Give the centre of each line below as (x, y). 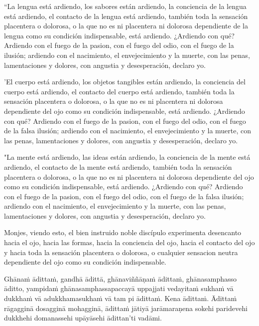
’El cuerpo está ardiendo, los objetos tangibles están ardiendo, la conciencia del (125, 82)
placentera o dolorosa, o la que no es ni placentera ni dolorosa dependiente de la (126, 26)
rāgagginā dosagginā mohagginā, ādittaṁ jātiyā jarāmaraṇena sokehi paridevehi (126, 308)
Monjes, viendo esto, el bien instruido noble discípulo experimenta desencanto (123, 232)
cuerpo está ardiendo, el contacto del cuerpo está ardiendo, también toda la (119, 91)
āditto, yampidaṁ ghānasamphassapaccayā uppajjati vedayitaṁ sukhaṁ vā (119, 288)
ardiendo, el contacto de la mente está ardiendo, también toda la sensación (118, 166)
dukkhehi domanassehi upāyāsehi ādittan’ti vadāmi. (83, 318)
